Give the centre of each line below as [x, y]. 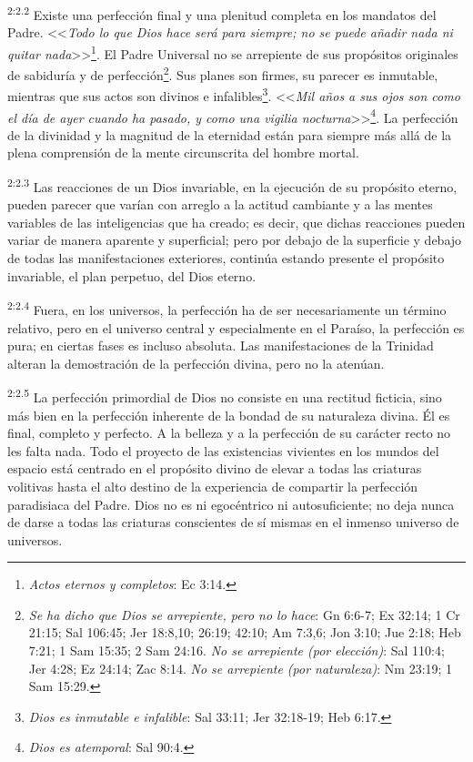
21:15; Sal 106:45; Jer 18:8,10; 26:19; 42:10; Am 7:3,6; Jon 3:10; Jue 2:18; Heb [245, 632]
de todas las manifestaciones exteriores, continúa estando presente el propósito [226, 258]
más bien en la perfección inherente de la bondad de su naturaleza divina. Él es [229, 415]
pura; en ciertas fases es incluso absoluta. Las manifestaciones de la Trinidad [221, 345]
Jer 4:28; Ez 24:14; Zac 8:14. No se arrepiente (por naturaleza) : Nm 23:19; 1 [241, 668]
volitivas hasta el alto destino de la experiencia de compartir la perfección [213, 486]
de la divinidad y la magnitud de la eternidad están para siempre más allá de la [230, 134]
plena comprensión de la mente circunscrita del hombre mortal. [183, 152]
